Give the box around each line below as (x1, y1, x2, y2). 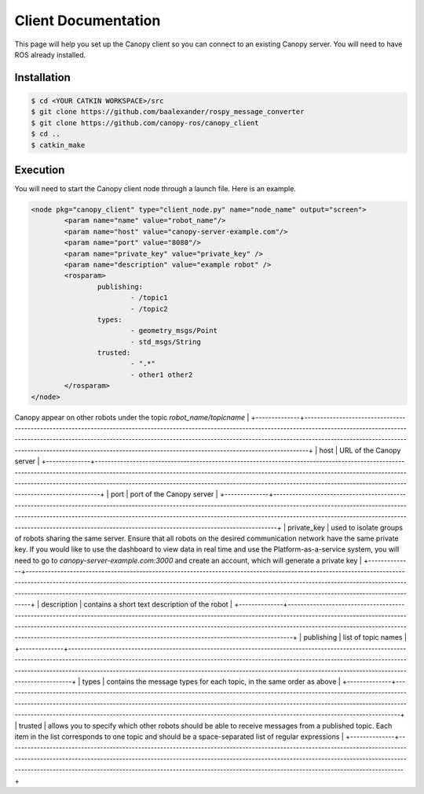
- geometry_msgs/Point (130, 327, 217, 335)
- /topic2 (130, 304, 168, 313)
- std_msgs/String (130, 337, 202, 346)
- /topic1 (130, 294, 168, 302)
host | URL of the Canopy (319, 445, 401, 455)
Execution (14, 163, 65, 176)
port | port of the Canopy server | (110, 489, 219, 499)
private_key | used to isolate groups (287, 523, 404, 532)
